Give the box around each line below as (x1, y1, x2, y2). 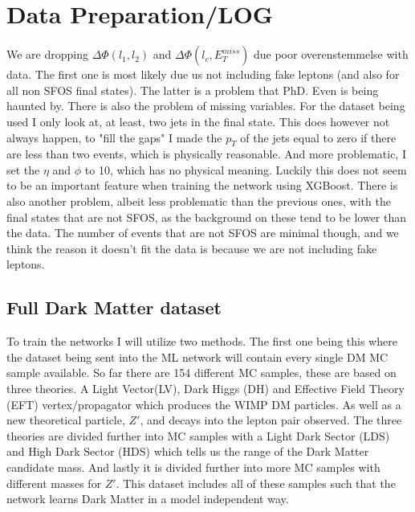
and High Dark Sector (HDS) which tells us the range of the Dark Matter (6, 443, 369, 460)
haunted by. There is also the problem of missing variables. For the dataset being (6, 97, 405, 114)
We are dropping (6, 46, 88, 63)
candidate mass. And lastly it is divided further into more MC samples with (6, 459, 380, 475)
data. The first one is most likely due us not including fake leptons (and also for (6, 66, 400, 83)
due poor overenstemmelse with (253, 46, 409, 63)
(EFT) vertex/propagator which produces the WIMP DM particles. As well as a (6, 395, 401, 412)
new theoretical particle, (6, 412, 125, 428)
